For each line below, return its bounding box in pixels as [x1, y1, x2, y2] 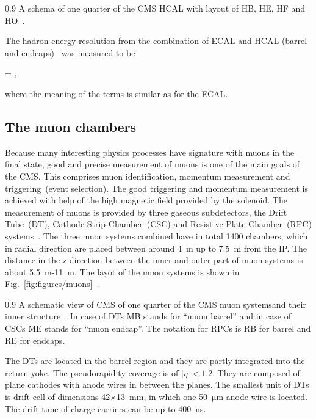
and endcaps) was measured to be [5, 46, 135, 59]
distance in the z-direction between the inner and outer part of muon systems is [5, 253, 303, 266]
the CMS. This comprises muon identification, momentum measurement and [5, 169, 290, 182]
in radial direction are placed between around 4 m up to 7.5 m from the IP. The [5, 241, 307, 254]
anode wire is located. [226, 390, 307, 403]
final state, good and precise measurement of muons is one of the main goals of [5, 158, 300, 170]
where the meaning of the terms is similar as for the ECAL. [5, 87, 228, 100]
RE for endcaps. [5, 333, 65, 346]
